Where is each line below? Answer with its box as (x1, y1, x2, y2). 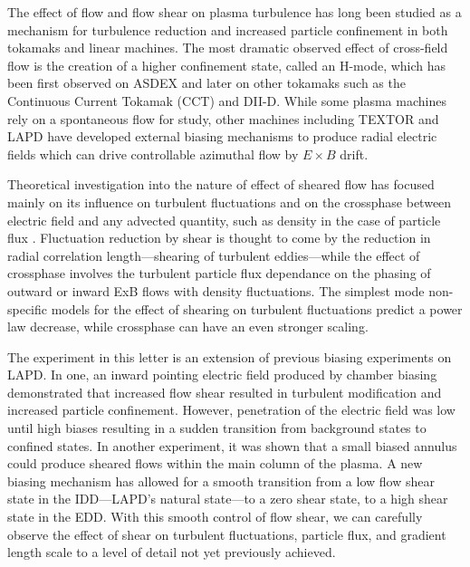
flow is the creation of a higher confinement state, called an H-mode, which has (7, 55, 446, 74)
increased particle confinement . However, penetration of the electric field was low (7, 400, 456, 419)
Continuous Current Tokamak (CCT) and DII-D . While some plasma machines (7, 91, 446, 110)
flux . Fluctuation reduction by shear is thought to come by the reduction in (7, 228, 431, 247)
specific (7, 299, 48, 318)
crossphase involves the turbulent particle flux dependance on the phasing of (7, 264, 431, 283)
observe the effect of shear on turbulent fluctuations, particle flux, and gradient (7, 524, 446, 543)
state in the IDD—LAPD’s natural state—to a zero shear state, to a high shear (7, 489, 448, 508)
